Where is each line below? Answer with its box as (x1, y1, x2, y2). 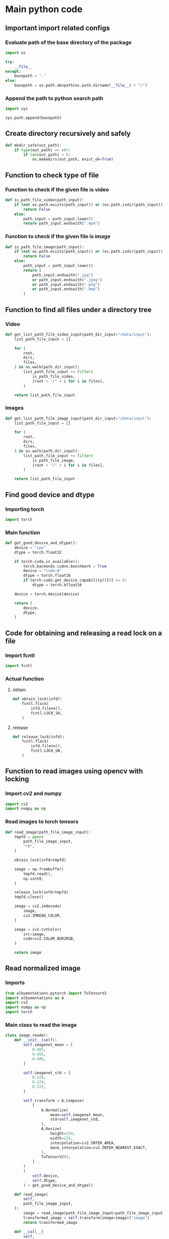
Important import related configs (5, 24, 110, 32)
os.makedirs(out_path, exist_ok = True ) (32, 157, 114, 162)
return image (14, 950, 42, 956)
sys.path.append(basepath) (5, 115, 62, 121)
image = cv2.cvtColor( (14, 927, 62, 932)
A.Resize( (41, 1126, 62, 1131)
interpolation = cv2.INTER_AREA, (50, 1140, 116, 1146)
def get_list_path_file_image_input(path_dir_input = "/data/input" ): (5, 416, 152, 421)
